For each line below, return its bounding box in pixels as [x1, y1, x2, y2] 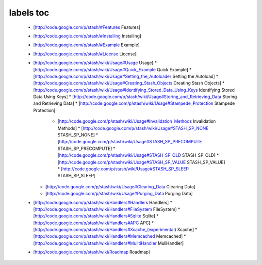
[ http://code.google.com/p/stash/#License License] [33, 51, 137, 57]
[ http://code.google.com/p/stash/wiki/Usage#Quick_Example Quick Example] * [33, 66, 192, 72]
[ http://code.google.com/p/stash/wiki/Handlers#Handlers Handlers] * [33, 199, 172, 205]
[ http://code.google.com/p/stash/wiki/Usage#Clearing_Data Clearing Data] [45, 183, 196, 189]
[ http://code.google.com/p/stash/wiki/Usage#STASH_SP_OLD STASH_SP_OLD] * [57, 152, 219, 158]
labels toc [9, 7, 49, 18]
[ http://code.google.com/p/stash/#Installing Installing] [33, 33, 142, 39]
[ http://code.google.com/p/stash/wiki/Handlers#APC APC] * [33, 220, 154, 226]
